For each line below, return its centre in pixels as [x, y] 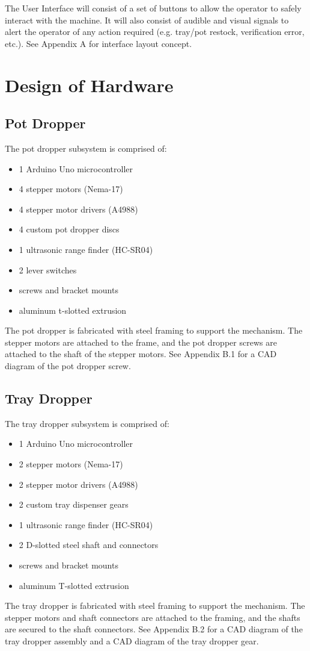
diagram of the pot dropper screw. [68, 366]
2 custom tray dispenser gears [74, 504]
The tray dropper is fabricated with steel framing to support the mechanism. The [155, 606]
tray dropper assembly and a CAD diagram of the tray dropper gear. [132, 641]
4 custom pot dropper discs [69, 229]
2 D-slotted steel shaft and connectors [89, 545]
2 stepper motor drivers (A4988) [78, 484]
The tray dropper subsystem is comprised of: [87, 423]
